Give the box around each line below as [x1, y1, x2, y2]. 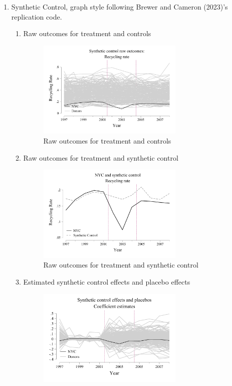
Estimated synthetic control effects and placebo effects [23, 277, 190, 287]
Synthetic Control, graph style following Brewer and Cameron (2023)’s [11, 2, 228, 12]
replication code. [11, 11, 62, 22]
